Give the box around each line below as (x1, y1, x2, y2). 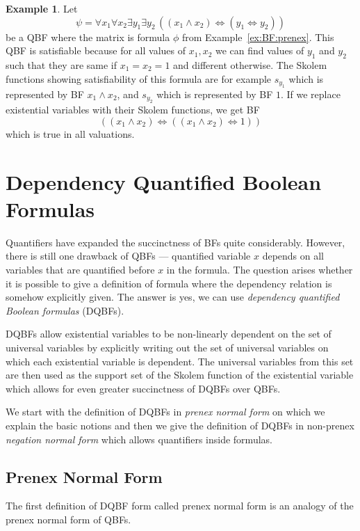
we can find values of (215, 43, 304, 58)
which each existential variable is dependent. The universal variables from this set (6, 354, 354, 368)
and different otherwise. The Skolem (173, 57, 327, 72)
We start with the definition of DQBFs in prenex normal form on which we (6, 404, 325, 419)
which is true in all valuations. (6, 126, 135, 141)
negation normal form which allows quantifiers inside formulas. (6, 431, 272, 446)
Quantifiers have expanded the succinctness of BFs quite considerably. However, (6, 235, 345, 249)
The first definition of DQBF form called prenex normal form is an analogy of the (6, 498, 354, 513)
